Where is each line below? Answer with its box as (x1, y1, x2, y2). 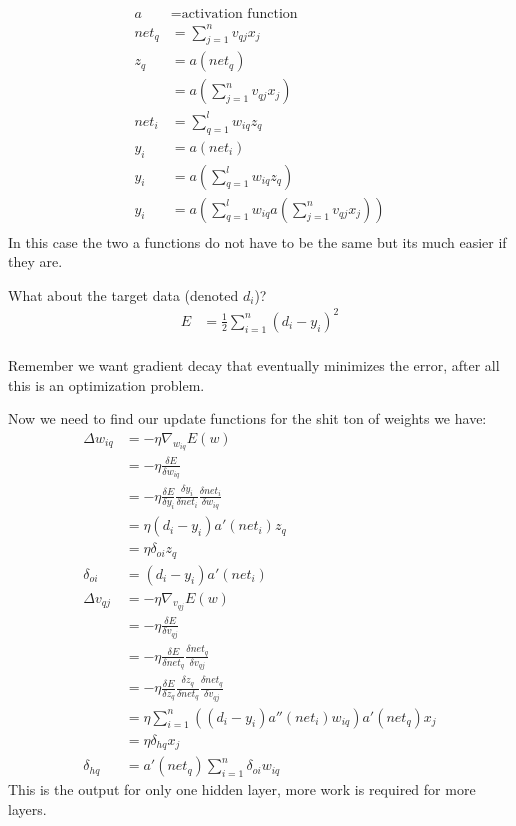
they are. (8, 251, 63, 272)
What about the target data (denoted (8, 284, 239, 305)
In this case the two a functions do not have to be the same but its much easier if (8, 231, 507, 252)
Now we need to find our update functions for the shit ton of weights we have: (8, 408, 487, 429)
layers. (8, 798, 47, 819)
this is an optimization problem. (8, 374, 205, 395)
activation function (181, 7, 298, 22)
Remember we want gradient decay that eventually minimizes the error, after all (8, 355, 500, 376)
